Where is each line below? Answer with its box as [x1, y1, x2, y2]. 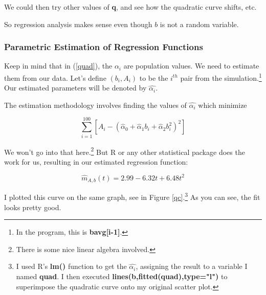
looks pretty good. [4, 201, 61, 212]
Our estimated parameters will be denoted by [4, 82, 147, 93]
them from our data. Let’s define [4, 72, 106, 83]
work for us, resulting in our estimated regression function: [4, 156, 188, 167]
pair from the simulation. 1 [180, 71, 262, 83]
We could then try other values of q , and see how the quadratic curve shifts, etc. [4, 2, 257, 12]
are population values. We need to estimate [123, 60, 259, 71]
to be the [139, 72, 168, 83]
